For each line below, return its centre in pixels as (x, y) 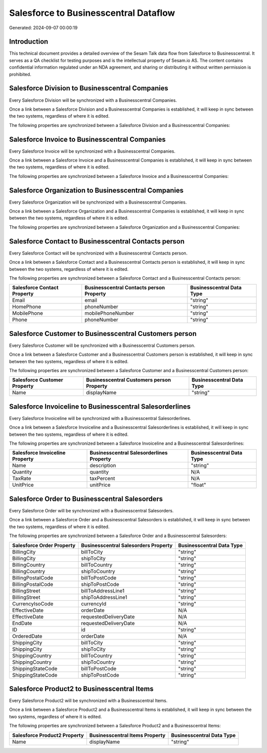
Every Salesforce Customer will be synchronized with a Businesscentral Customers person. (102, 345)
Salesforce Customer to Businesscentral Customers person (103, 334)
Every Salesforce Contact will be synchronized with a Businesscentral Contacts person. (98, 253)
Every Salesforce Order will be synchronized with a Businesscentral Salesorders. (91, 511)
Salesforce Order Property (44, 545)
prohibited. (20, 74)
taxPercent (102, 478)
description (103, 465)
